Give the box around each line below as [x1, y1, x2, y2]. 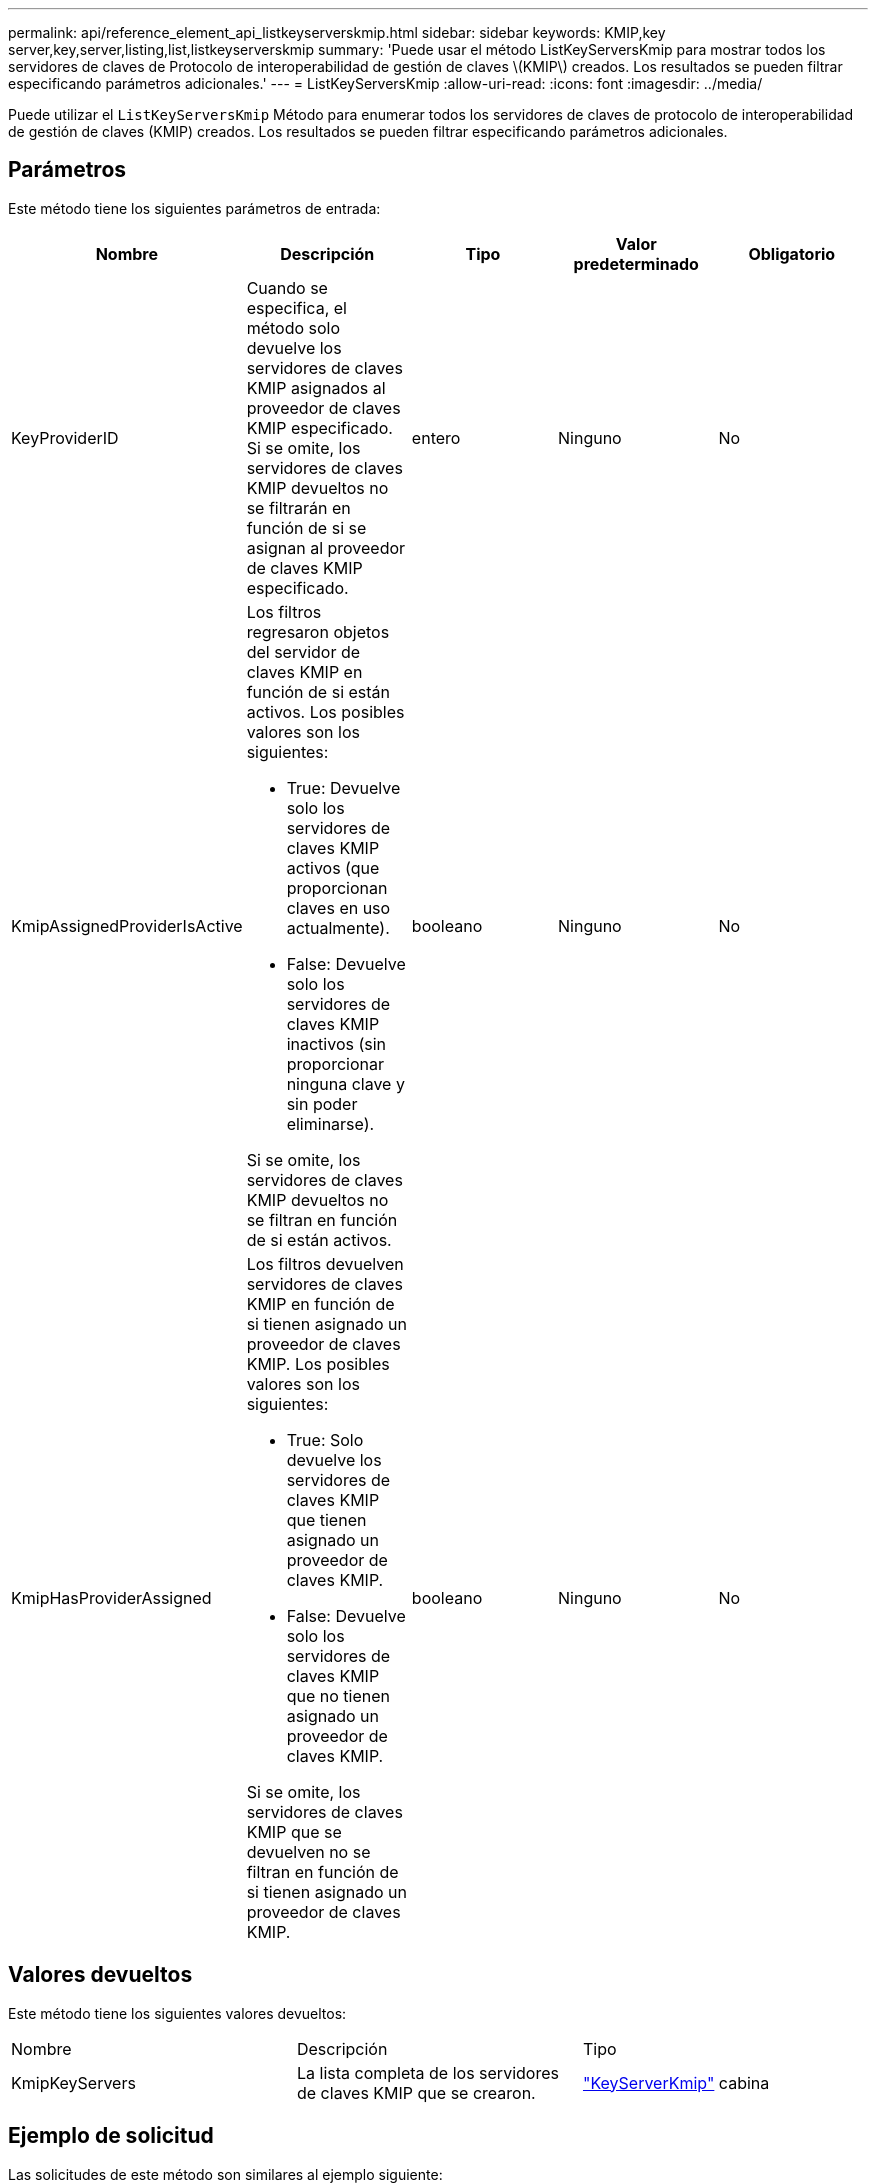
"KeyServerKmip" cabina [582, 2072, 770, 2093]
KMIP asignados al [246, 377, 386, 398]
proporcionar [286, 1053, 385, 1074]
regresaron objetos [246, 621, 390, 642]
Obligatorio [748, 243, 836, 264]
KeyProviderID [11, 427, 119, 448]
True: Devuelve [286, 777, 401, 798]
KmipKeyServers [11, 2072, 136, 2093]
